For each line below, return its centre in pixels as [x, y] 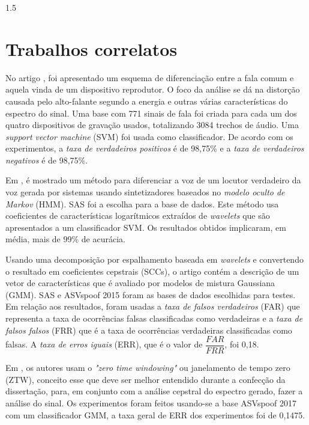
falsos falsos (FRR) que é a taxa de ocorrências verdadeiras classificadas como [149, 330]
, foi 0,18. [242, 344]
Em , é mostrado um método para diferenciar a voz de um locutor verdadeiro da [153, 180]
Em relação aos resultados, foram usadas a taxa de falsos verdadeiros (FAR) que [153, 306]
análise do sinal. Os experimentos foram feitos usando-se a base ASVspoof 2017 [151, 403]
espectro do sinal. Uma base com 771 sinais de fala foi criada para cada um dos [151, 113]
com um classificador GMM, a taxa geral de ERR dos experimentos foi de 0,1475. [155, 414]
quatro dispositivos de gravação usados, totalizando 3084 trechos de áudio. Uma [152, 125]
